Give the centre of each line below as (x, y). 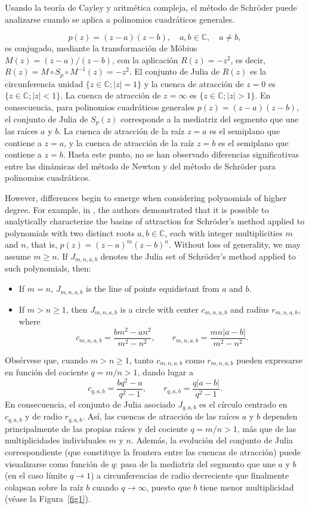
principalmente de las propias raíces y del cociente (96, 428)
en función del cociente (47, 372)
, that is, (41, 244)
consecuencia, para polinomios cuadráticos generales (100, 107)
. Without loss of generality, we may (234, 244)
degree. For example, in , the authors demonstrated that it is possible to (137, 209)
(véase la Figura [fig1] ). (48, 499)
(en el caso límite (36, 475)
